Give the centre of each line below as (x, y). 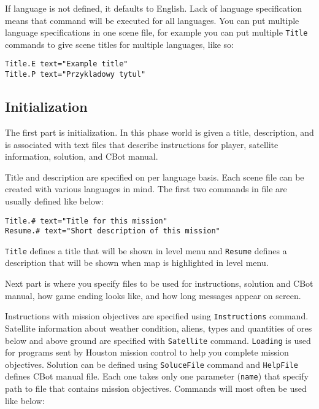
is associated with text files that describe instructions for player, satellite (142, 144)
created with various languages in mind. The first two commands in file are (146, 189)
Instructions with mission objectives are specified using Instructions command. (157, 316)
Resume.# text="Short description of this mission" (113, 231)
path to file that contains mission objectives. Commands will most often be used (156, 388)
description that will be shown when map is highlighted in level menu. (137, 263)
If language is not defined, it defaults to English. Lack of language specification (154, 8)
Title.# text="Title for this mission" (86, 221)
